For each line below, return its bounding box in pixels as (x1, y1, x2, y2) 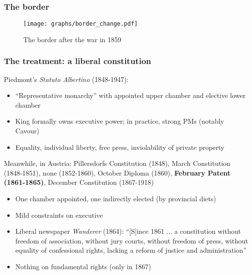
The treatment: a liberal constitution (4, 55, 151, 67)
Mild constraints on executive (15, 210, 103, 220)
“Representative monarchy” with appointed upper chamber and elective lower (15, 90, 246, 100)
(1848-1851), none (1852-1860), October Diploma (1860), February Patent (4, 167, 231, 178)
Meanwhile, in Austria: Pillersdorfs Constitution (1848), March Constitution (4, 158, 231, 168)
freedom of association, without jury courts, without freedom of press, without (15, 235, 248, 245)
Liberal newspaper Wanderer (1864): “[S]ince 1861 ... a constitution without (15, 226, 241, 236)
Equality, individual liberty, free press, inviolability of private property (15, 142, 224, 152)
